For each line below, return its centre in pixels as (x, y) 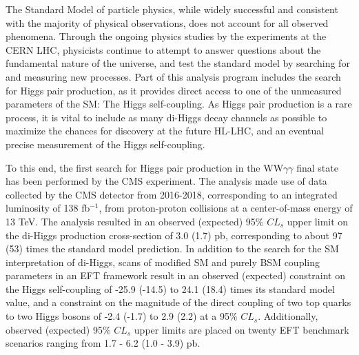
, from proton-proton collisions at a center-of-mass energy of (226, 208)
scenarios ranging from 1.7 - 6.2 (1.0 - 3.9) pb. (103, 343)
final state (317, 167)
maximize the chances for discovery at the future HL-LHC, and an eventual (165, 131)
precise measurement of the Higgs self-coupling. (105, 144)
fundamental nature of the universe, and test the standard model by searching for (178, 63)
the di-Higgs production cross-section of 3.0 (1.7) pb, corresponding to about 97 (174, 235)
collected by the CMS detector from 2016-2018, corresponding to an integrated (172, 194)
